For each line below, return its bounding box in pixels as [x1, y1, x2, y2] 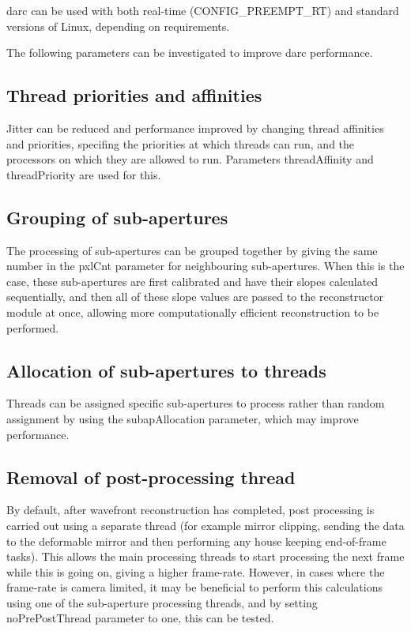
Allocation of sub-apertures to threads [6, 358, 326, 382]
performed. [6, 319, 59, 336]
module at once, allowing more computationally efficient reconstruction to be [6, 303, 379, 320]
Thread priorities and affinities [6, 83, 262, 107]
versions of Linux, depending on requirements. [6, 17, 230, 34]
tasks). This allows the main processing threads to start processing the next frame [6, 548, 405, 565]
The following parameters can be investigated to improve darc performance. [6, 44, 373, 61]
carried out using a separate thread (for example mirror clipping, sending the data [6, 516, 405, 533]
